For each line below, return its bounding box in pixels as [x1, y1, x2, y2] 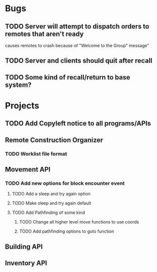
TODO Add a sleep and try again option [12, 191, 91, 197]
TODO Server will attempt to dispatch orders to [5, 22, 149, 31]
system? [5, 80, 32, 89]
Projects [5, 100, 40, 111]
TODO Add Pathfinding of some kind [12, 209, 85, 216]
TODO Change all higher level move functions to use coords [19, 219, 139, 225]
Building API [5, 242, 43, 251]
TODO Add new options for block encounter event [5, 180, 125, 187]
